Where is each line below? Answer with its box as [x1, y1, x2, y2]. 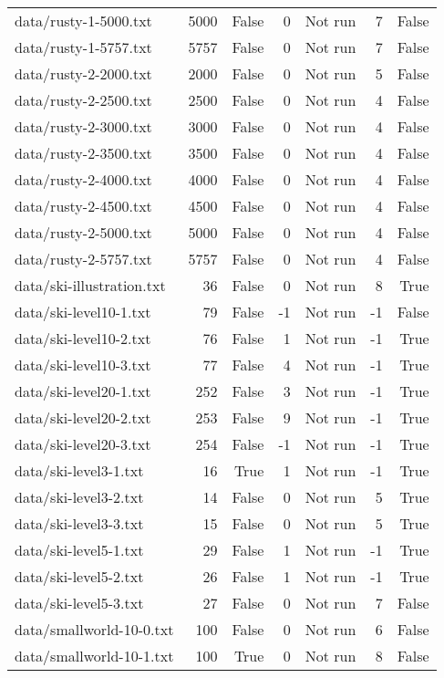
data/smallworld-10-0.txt [15, 619, 174, 640]
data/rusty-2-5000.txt [15, 222, 152, 243]
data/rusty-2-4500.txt [15, 195, 152, 216]
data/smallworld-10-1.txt [15, 645, 174, 666]
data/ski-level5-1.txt [15, 539, 144, 560]
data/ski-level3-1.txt [15, 460, 144, 481]
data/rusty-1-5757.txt [15, 37, 152, 57]
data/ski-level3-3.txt [15, 513, 144, 534]
